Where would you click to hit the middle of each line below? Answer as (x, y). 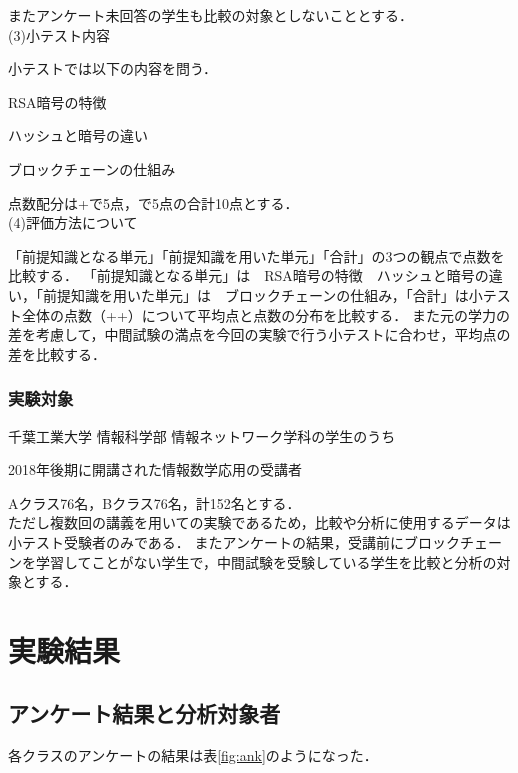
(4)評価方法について (73, 222)
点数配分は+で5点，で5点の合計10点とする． (153, 202)
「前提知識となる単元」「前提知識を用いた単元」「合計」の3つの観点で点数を (256, 255)
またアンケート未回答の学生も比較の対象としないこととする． (211, 15)
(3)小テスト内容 (59, 34)
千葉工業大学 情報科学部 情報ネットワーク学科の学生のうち (202, 435)
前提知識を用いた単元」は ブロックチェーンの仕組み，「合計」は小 (262, 294)
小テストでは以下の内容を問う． (112, 68)
